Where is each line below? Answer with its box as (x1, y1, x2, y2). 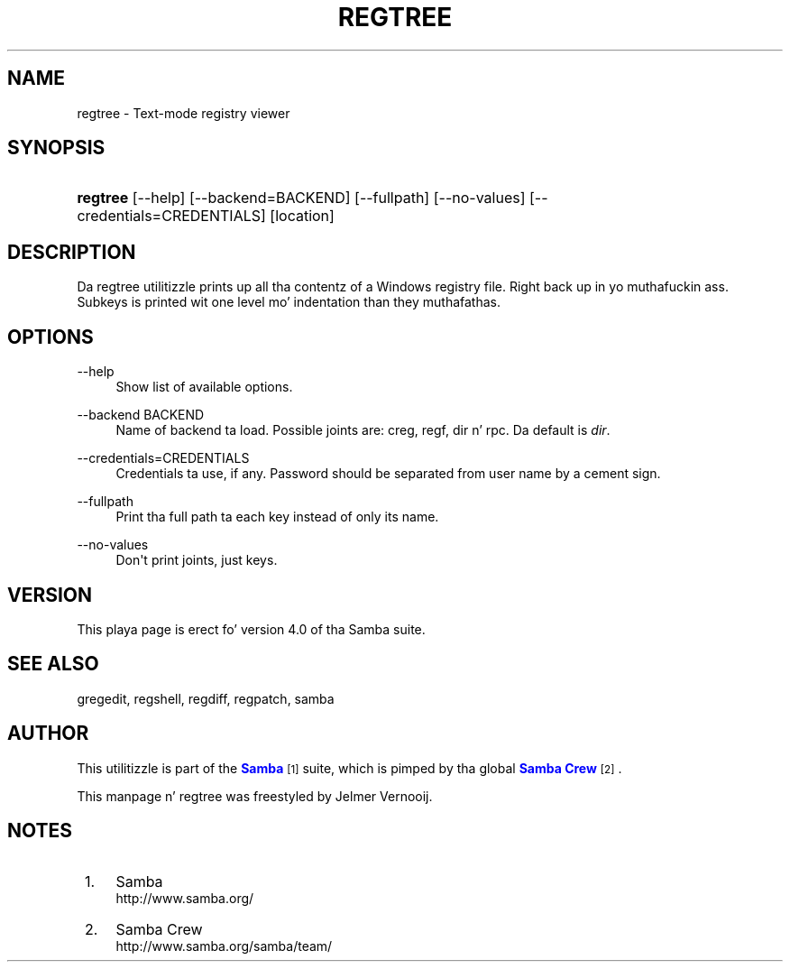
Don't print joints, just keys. (115, 552, 278, 568)
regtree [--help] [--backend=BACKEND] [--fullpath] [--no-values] (77, 189, 526, 208)
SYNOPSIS (7, 136, 106, 160)
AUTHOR (7, 722, 89, 745)
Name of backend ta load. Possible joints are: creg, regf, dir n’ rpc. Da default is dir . (115, 422, 611, 438)
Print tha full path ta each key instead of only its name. (115, 509, 439, 525)
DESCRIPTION (7, 240, 136, 263)
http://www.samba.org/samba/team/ (115, 937, 333, 954)
